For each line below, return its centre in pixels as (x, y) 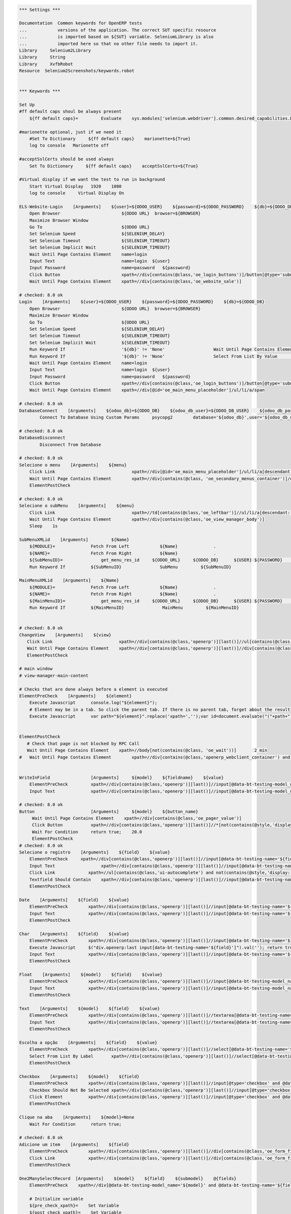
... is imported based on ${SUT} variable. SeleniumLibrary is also (116, 37)
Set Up (27, 105)
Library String (42, 57)
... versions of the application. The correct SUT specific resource (118, 30)
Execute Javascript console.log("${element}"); (93, 703)
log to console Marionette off (69, 145)
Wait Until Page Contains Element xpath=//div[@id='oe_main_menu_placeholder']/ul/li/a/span (147, 390)
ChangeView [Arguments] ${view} (65, 635)
